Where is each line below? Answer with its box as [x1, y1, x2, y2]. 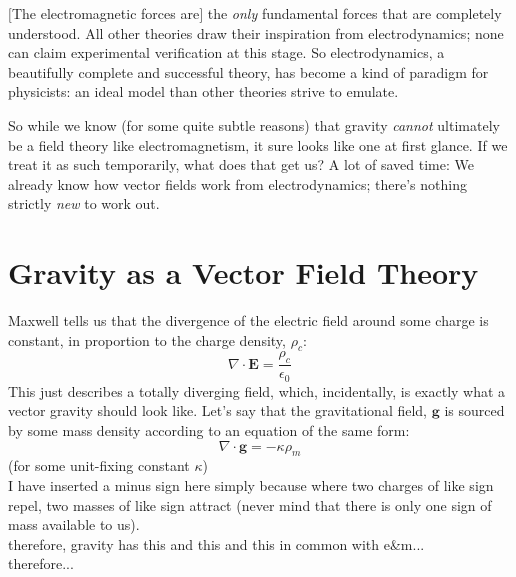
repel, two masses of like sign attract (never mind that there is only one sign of [8, 494, 492, 515]
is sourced [444, 400, 505, 421]
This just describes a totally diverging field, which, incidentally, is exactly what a [8, 380, 506, 401]
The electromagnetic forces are [11, 3, 200, 23]
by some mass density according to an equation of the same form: [8, 419, 410, 440]
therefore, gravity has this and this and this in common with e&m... [8, 533, 425, 554]
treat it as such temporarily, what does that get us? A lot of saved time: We [8, 154, 474, 175]
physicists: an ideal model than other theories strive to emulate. [8, 81, 399, 102]
